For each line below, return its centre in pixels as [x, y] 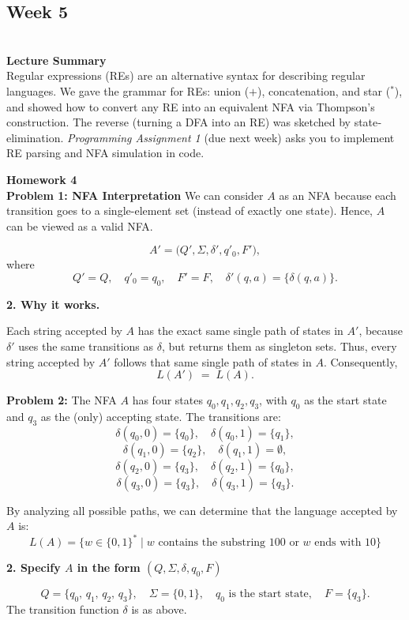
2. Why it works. [53, 304]
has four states [167, 400]
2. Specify [34, 567]
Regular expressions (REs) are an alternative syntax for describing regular [186, 75]
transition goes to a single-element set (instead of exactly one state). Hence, [189, 210]
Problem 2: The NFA [62, 400]
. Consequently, [360, 361]
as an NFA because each [338, 195]
